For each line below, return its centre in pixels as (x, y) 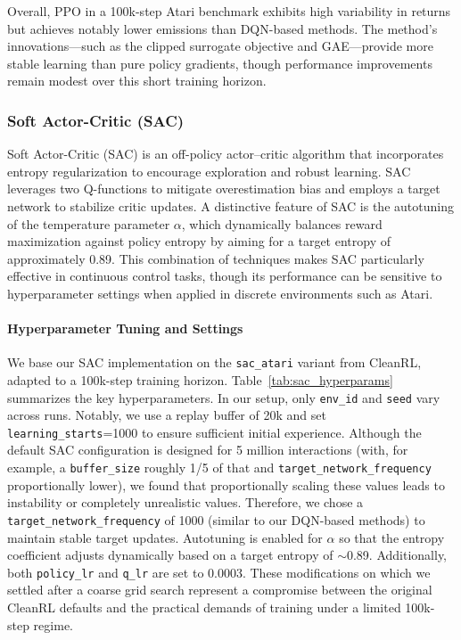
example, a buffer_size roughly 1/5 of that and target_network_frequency (219, 468)
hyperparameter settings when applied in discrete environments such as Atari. (220, 293)
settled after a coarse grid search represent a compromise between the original (220, 590)
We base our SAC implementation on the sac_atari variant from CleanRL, (214, 362)
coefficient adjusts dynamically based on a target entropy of (170, 555)
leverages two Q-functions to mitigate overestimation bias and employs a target (224, 189)
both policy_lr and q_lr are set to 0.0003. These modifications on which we (219, 572)
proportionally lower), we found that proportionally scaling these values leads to (226, 484)
